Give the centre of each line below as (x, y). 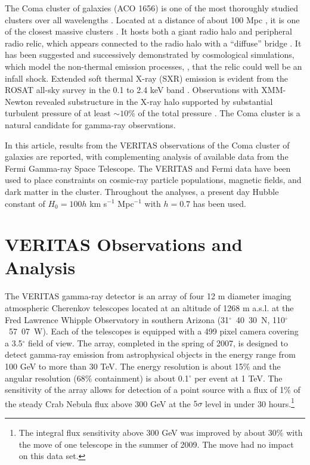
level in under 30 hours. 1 (250, 402)
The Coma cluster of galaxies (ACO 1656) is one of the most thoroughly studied (151, 8)
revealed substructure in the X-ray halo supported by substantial (154, 101)
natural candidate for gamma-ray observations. (90, 124)
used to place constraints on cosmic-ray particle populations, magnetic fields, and (153, 180)
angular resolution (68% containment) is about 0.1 (97, 378)
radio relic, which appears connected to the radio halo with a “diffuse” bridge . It (153, 43)
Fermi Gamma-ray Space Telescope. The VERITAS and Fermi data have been (148, 168)
